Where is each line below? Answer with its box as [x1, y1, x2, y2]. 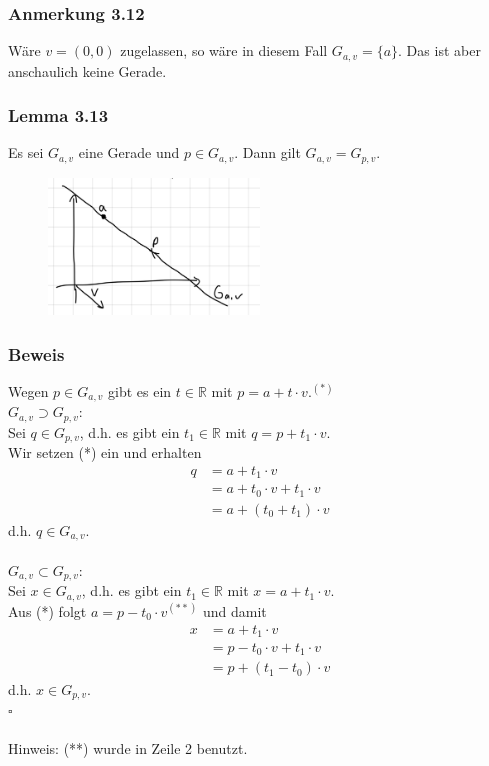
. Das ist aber [398, 40, 481, 61]
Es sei [8, 142, 44, 163]
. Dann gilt [234, 142, 301, 163]
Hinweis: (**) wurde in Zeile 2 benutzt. [8, 738, 248, 759]
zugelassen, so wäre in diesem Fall [120, 40, 328, 61]
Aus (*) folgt [8, 600, 87, 621]
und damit [202, 600, 267, 621]
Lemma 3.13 [8, 103, 109, 128]
